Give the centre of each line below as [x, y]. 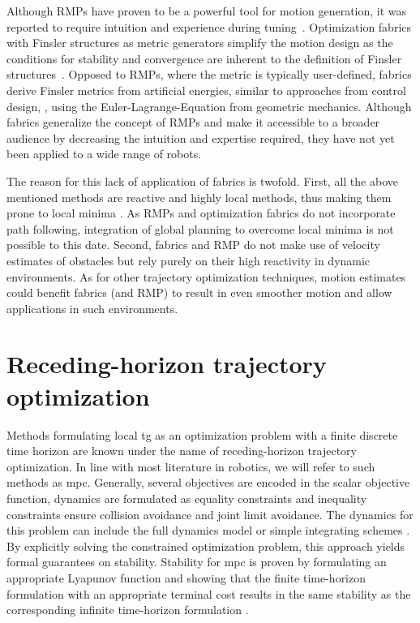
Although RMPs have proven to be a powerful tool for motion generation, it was [207, 11]
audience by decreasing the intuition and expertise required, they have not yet [201, 137]
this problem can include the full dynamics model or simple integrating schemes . [208, 530]
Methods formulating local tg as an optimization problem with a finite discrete [202, 434]
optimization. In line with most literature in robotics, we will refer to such [191, 466]
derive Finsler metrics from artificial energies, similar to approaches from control [206, 90]
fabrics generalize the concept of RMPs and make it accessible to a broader [193, 122]
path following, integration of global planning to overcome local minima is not [200, 228]
